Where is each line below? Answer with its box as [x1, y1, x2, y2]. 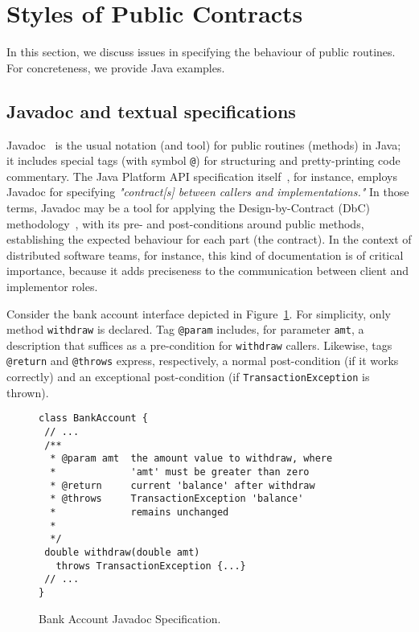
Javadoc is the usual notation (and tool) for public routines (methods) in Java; [6, 136, 401, 153]
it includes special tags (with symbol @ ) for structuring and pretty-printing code [6, 152, 401, 169]
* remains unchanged [50, 506, 229, 518]
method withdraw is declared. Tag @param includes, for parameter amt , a [6, 321, 364, 338]
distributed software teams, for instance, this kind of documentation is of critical [6, 246, 404, 263]
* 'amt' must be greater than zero [50, 466, 310, 478]
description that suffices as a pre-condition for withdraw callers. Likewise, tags [6, 336, 392, 353]
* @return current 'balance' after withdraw [50, 479, 315, 491]
